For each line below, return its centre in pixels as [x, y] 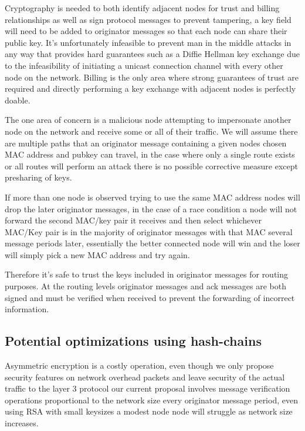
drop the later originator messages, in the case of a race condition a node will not [151, 208]
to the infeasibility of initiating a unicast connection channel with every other [144, 65]
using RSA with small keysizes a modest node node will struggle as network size [149, 411]
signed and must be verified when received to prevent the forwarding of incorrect [150, 297]
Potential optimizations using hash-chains [133, 341]
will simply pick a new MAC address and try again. [97, 254]
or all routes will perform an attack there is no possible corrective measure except [151, 166]
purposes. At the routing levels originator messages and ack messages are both [145, 286]
